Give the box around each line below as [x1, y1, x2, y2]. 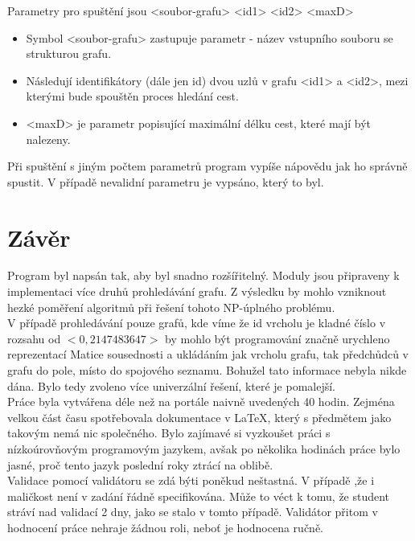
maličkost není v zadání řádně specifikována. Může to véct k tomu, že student [7, 487, 390, 504]
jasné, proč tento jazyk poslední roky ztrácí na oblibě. [7, 456, 273, 473]
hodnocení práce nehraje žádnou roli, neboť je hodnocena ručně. [7, 518, 323, 535]
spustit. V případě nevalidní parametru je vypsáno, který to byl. [7, 173, 324, 190]
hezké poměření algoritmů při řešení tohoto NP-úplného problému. [7, 298, 335, 315]
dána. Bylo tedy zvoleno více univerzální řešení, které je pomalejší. [7, 377, 336, 394]
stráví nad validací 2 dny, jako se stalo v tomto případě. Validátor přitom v [7, 503, 378, 520]
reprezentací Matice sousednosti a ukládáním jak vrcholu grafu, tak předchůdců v [7, 346, 409, 363]
